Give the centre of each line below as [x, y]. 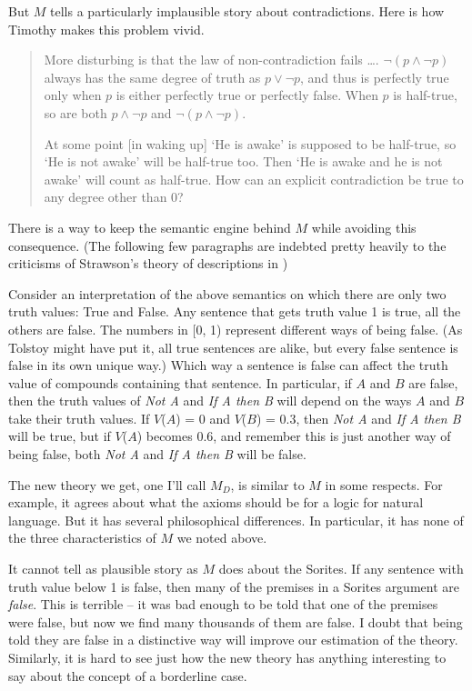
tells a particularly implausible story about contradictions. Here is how [247, 11]
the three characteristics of [82, 538]
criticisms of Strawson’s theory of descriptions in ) [148, 263]
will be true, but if [60, 436]
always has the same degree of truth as [152, 77]
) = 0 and [203, 418]
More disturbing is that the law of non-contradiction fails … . [211, 60]
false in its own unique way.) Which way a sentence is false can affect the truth [228, 365]
